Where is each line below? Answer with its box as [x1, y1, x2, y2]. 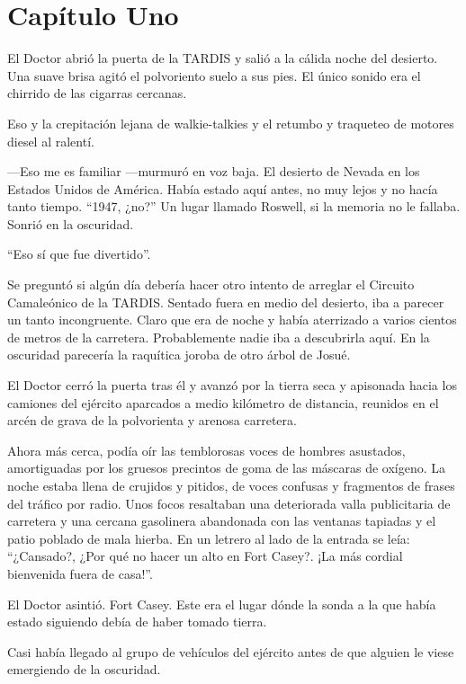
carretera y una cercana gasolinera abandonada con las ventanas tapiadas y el [7, 511, 436, 530]
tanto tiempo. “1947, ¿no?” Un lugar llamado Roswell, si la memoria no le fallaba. [7, 197, 461, 216]
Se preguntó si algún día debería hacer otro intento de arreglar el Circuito [7, 275, 415, 294]
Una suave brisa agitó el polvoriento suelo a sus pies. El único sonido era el [7, 66, 421, 84]
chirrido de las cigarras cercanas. [7, 84, 187, 102]
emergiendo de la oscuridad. [7, 660, 161, 679]
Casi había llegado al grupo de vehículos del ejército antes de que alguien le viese [7, 642, 454, 661]
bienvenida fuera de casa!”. [7, 564, 153, 582]
